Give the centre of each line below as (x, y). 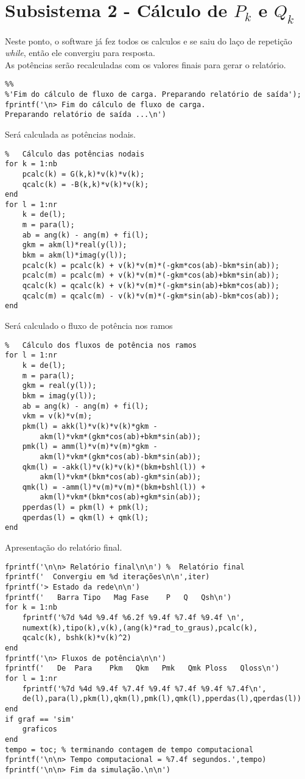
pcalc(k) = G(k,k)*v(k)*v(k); (83, 174)
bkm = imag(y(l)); (59, 396)
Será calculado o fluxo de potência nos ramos (89, 326)
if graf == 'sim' (40, 719)
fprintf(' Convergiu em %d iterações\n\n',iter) (107, 577)
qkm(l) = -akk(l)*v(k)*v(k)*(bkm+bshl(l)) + (114, 467)
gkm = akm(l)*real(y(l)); (75, 245)
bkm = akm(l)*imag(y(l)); (75, 256)
